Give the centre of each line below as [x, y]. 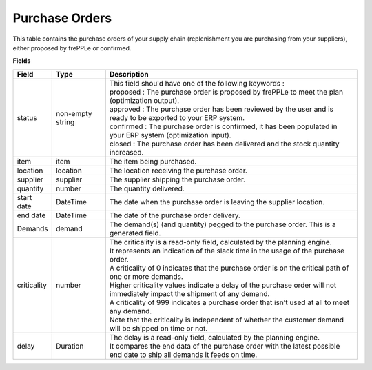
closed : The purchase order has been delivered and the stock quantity [224, 144]
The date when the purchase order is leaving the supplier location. [217, 202]
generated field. [135, 233]
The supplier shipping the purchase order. [177, 179]
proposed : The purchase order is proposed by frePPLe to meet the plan [226, 92]
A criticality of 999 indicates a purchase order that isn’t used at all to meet [229, 302]
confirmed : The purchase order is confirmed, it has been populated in [223, 126]
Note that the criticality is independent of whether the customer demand [227, 320]
